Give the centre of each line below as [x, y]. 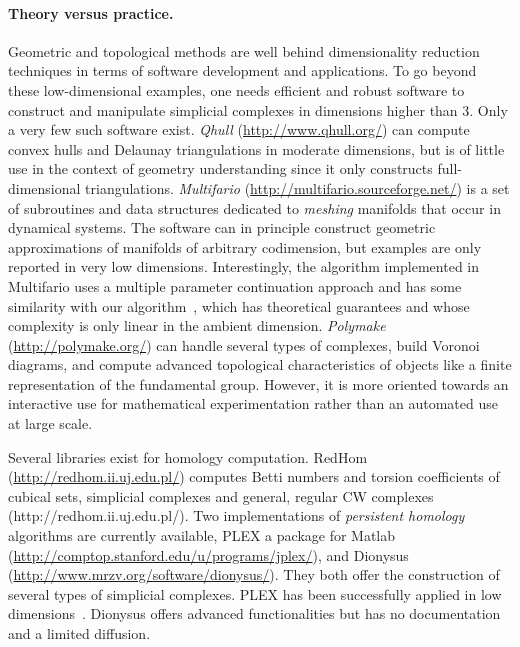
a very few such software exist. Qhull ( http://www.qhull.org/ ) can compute [239, 129]
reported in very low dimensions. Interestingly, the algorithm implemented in [244, 266]
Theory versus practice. [91, 12]
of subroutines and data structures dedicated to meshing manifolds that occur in [254, 207]
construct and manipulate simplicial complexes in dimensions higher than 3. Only [258, 109]
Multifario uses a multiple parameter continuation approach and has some [235, 285]
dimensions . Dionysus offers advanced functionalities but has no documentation [254, 613]
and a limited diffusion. [79, 633]
